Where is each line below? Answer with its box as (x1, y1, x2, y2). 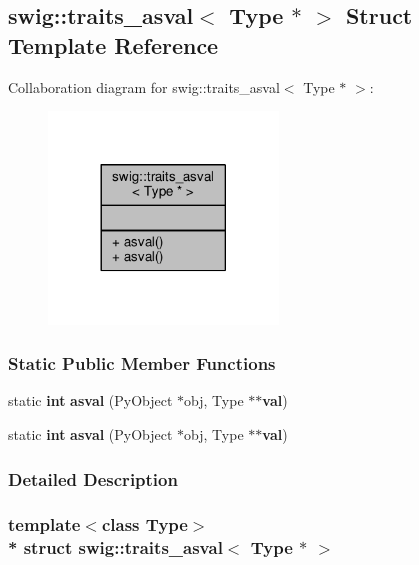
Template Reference (8, 29, 219, 60)
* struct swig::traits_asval (8, 535, 223, 560)
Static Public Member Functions (8, 351, 276, 376)
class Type (101, 512, 188, 537)
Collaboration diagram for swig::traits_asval (8, 76, 280, 97)
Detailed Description (8, 466, 178, 491)
